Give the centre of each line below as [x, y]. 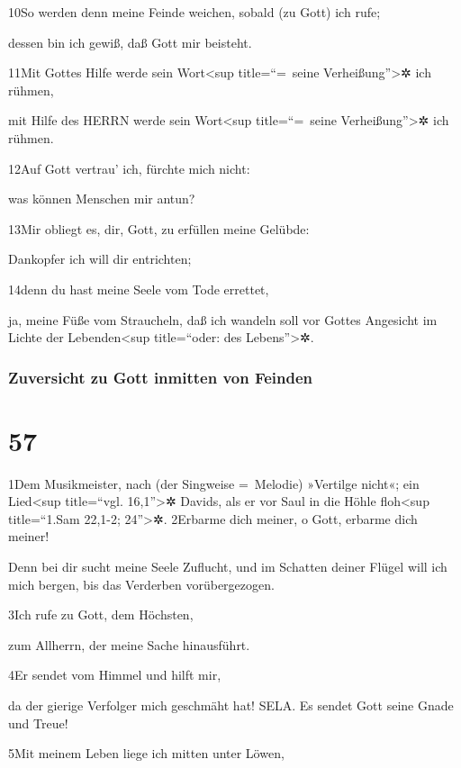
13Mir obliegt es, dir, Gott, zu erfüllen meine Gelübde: [159, 228]
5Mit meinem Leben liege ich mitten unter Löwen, [146, 753]
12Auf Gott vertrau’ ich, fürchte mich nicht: [129, 168]
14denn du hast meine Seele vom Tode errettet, [139, 289]
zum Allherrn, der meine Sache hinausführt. [129, 644]
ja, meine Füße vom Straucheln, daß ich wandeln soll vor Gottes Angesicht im [223, 319]
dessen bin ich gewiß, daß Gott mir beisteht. [130, 42]
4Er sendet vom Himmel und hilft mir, [115, 675]
